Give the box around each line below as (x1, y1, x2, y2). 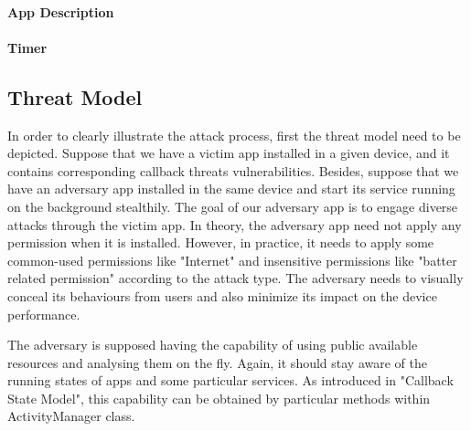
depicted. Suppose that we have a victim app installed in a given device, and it (7, 143, 450, 163)
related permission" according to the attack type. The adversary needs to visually (7, 268, 464, 288)
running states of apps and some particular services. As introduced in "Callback (7, 371, 454, 390)
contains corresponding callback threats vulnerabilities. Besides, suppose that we (7, 161, 459, 180)
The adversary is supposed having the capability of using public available (7, 335, 418, 354)
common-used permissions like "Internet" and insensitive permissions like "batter (7, 250, 457, 269)
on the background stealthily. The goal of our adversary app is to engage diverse (7, 196, 458, 215)
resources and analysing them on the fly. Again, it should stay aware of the (7, 352, 428, 372)
